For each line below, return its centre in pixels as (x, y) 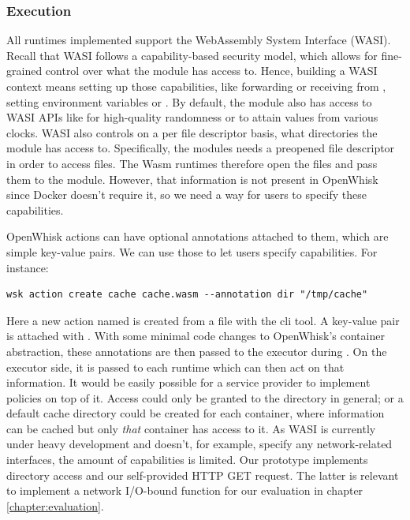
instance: (28, 267)
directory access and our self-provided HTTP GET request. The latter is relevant (203, 475)
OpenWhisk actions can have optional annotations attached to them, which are (198, 236)
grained (24, 71)
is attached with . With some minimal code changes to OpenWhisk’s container (196, 336)
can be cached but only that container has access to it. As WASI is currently (191, 428)
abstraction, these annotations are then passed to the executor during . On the (197, 351)
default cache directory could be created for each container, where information (196, 413)
